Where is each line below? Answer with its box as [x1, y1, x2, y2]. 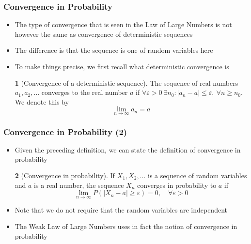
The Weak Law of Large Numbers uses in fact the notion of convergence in [15, 221, 237, 231]
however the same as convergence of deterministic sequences [15, 29, 193, 39]
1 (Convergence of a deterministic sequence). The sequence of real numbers [15, 77, 238, 88]
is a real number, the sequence [34, 180, 124, 190]
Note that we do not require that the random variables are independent [15, 205, 227, 215]
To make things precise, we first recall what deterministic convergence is [15, 61, 229, 71]
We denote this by [15, 96, 69, 107]
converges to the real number [41, 87, 128, 97]
